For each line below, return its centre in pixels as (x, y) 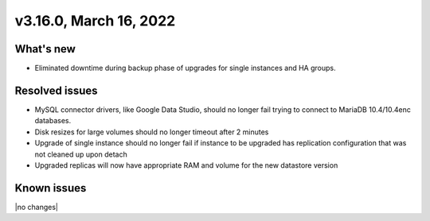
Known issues (51, 188)
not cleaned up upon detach (81, 154)
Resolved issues (57, 90)
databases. (53, 121)
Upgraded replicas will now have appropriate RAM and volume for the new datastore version (186, 165)
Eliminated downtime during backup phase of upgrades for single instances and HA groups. (185, 68)
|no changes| (37, 207)
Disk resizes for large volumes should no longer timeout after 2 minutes (152, 132)
